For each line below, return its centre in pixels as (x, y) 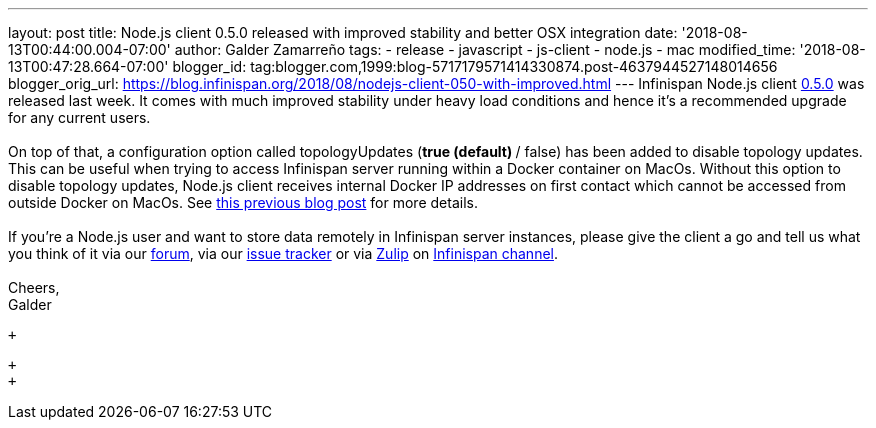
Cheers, (34, 287)
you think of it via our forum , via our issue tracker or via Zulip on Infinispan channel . (283, 253)
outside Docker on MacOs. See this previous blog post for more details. (243, 202)
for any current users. (79, 117)
